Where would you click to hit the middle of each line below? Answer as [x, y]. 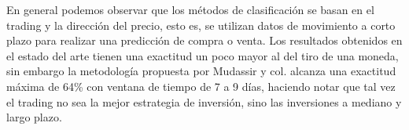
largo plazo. [34, 117]
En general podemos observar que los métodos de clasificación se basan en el [190, 9]
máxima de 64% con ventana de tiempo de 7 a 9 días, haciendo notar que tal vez [201, 86]
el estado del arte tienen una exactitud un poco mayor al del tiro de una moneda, [203, 55]
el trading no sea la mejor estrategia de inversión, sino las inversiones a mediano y [204, 101]
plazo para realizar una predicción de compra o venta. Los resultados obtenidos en [204, 40]
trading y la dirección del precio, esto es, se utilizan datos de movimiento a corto [201, 25]
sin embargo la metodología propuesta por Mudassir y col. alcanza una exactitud [201, 71]
